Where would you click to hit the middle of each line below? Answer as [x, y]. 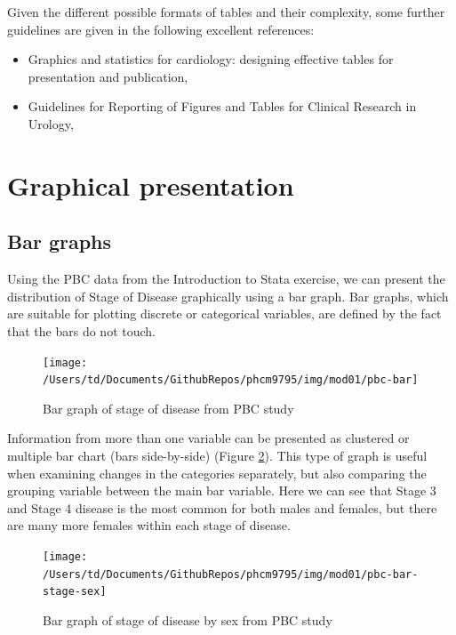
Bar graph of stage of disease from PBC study [168, 408]
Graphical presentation [151, 185]
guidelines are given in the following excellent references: [161, 29]
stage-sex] [75, 592]
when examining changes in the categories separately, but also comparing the [217, 473]
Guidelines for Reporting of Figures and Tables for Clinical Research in [222, 106]
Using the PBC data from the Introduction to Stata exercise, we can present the [226, 279]
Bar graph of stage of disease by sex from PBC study [188, 619]
